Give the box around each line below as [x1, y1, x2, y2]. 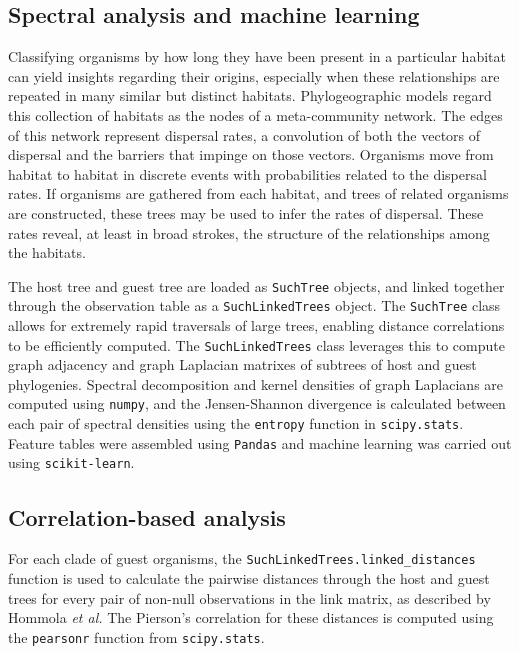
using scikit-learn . [8, 452, 135, 473]
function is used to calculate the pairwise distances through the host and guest [8, 567, 490, 588]
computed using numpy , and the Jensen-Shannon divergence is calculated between [8, 393, 506, 414]
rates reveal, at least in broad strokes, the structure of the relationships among [8, 222, 490, 243]
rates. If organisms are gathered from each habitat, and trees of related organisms [8, 183, 509, 204]
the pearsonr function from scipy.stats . [8, 626, 265, 647]
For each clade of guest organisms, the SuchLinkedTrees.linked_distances [8, 548, 476, 569]
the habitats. [8, 242, 86, 263]
